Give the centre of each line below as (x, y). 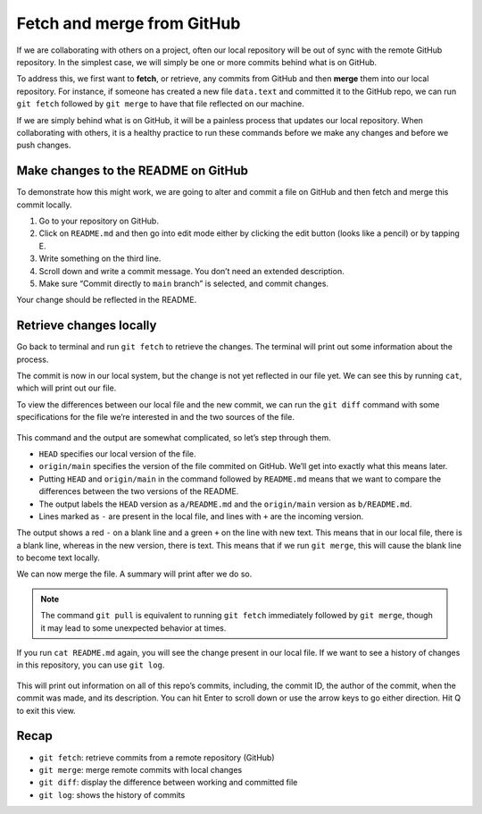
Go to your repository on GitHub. (99, 221)
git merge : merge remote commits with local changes (141, 769)
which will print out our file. (66, 388)
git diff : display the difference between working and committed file (168, 783)
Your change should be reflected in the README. (107, 300)
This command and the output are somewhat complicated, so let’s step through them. (174, 437)
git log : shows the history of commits (112, 794)
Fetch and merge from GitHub (129, 23)
